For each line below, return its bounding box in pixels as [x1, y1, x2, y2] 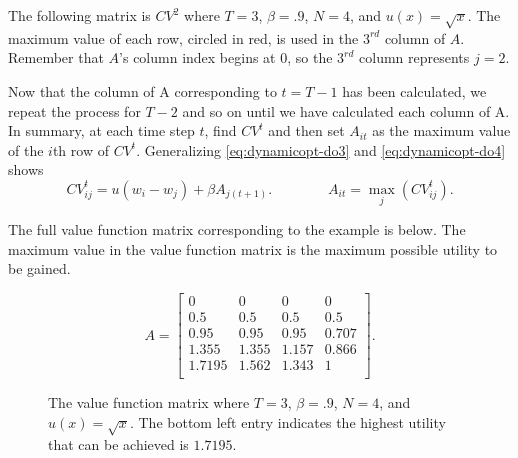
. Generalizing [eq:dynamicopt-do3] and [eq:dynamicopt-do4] [136, 139, 506, 160]
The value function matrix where [48, 392, 250, 413]
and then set [268, 120, 345, 141]
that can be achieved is [48, 434, 189, 455]
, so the [287, 47, 333, 68]
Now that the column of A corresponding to [8, 80, 277, 101]
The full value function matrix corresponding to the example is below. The [8, 219, 466, 240]
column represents [359, 47, 470, 68]
